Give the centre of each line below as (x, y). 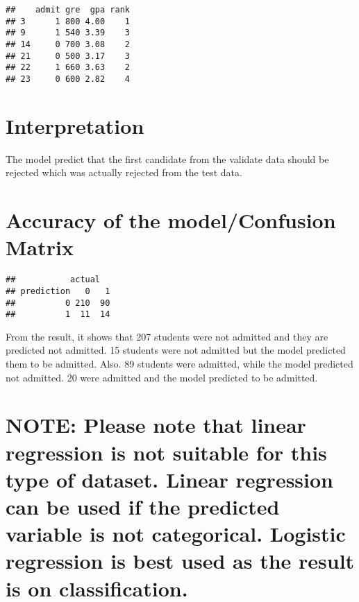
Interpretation (75, 125)
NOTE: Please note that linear (156, 425)
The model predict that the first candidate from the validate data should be (167, 158)
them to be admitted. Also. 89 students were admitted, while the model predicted (179, 364)
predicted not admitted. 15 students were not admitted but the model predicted (176, 350)
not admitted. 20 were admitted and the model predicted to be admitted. (162, 377)
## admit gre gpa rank (68, 10)
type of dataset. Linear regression (169, 479)
